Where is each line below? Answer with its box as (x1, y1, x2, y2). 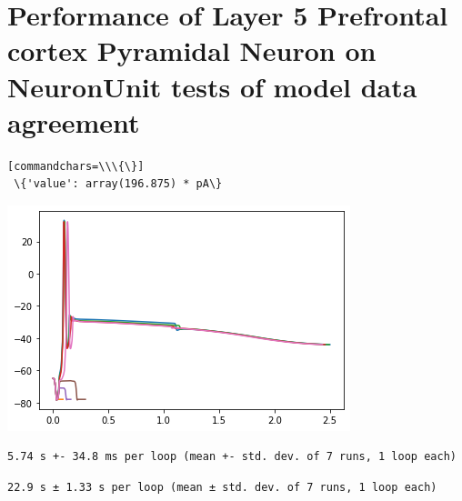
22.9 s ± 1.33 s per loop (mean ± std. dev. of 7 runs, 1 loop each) (7, 481, 437, 495)
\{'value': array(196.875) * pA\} (14, 177, 223, 191)
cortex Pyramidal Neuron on (7, 32, 377, 69)
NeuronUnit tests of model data (7, 67, 417, 105)
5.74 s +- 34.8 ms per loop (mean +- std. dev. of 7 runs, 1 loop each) (7, 450, 457, 464)
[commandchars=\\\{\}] (7, 159, 145, 173)
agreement (7, 103, 140, 140)
